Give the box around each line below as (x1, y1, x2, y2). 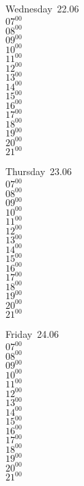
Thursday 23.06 (5, 164, 72, 179)
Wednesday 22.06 (5, 1, 79, 15)
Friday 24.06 (5, 327, 59, 341)
